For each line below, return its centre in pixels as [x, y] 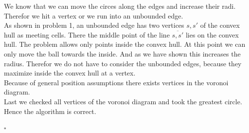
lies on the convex [212, 34]
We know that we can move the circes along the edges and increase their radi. [120, 6]
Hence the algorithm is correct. [50, 111]
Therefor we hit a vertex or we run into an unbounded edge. [94, 15]
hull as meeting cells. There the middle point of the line [87, 34]
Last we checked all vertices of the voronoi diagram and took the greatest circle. [123, 101]
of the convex [220, 25]
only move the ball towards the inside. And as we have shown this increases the [122, 53]
